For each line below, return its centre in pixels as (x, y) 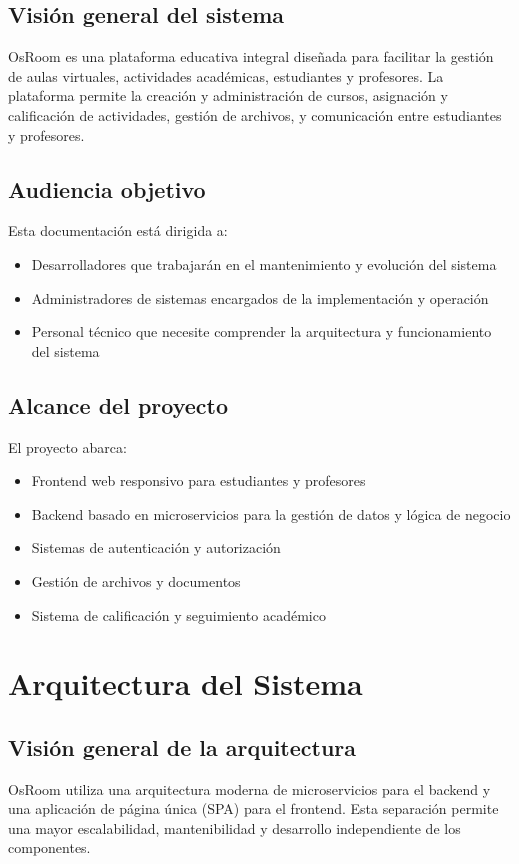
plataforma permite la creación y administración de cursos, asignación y (228, 95)
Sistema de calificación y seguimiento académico (178, 614)
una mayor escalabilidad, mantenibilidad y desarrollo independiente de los (234, 827)
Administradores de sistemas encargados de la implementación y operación (260, 297)
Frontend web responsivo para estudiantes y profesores (198, 480)
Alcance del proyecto (118, 404)
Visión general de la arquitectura (182, 746)
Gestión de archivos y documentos (136, 580)
